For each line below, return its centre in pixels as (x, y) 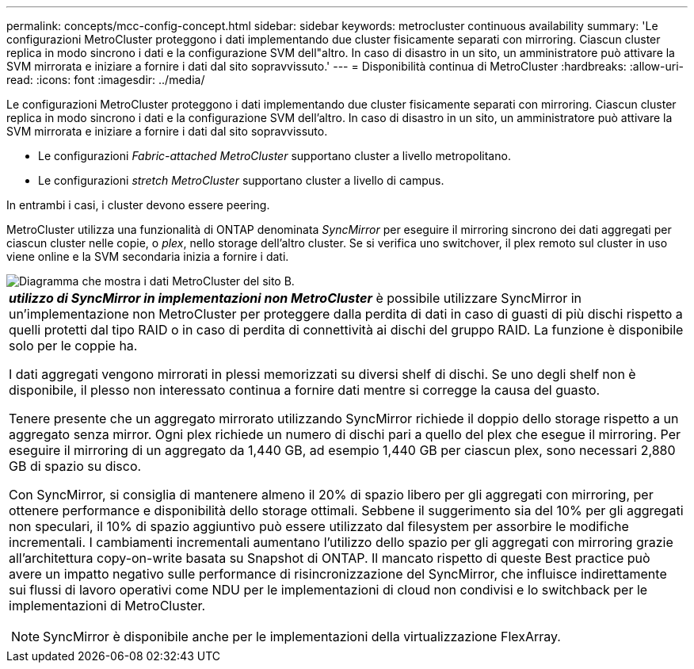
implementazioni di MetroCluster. (107, 606)
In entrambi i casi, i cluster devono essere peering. (138, 205)
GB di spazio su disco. (75, 466)
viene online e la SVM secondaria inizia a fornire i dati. (148, 256)
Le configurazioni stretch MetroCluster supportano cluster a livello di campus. (241, 180)
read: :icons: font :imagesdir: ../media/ (106, 80)
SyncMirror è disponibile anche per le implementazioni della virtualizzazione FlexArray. (302, 637)
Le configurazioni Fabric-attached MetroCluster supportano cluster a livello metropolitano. (275, 156)
